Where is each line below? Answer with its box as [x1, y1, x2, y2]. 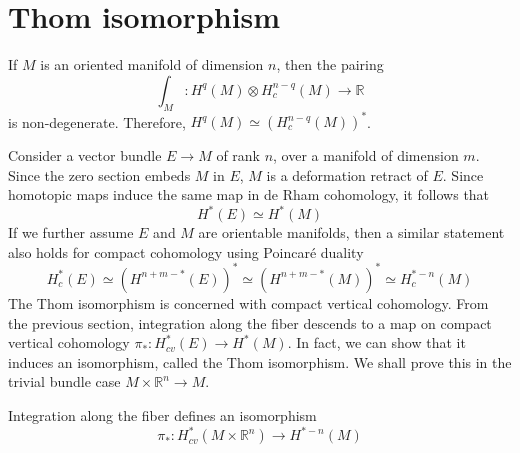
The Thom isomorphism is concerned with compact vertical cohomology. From [8, 292, 489, 313]
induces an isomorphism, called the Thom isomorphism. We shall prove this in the [8, 351, 512, 372]
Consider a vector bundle [8, 145, 162, 166]
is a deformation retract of [266, 164, 428, 185]
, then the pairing [276, 54, 384, 75]
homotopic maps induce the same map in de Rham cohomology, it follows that [8, 184, 490, 205]
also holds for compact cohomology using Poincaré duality [8, 241, 364, 262]
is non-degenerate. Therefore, [8, 111, 186, 132]
